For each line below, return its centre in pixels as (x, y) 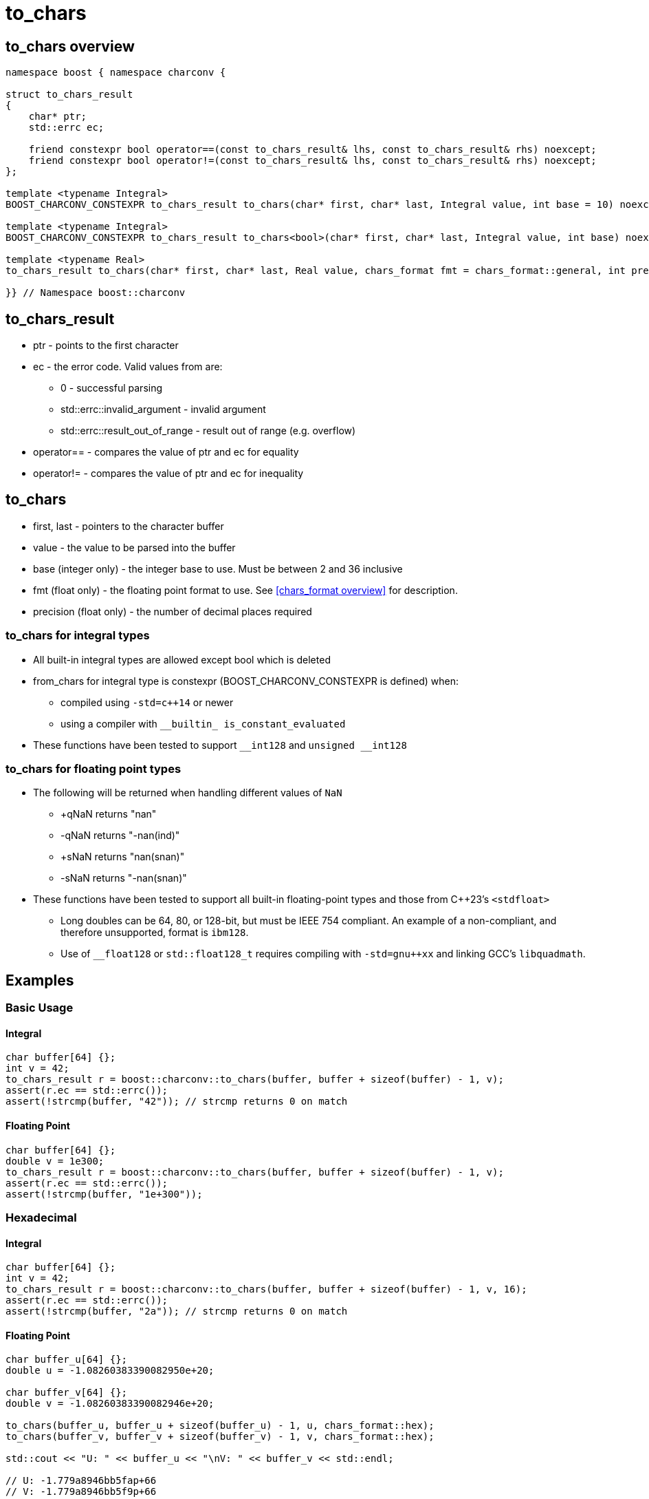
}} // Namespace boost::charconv (96, 293)
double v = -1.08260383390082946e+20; (110, 1404)
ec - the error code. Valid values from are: (128, 367)
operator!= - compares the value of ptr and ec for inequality (168, 474)
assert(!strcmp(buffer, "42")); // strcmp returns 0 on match (177, 1102)
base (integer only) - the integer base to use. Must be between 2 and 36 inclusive (218, 568)
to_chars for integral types (78, 636)
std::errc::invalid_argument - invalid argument (163, 410)
